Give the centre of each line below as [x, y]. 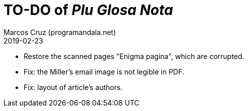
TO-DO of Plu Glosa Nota [88, 10]
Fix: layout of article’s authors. [73, 87]
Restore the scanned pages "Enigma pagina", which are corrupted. [134, 56]
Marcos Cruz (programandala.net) [60, 32]
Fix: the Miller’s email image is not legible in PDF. [104, 71]
